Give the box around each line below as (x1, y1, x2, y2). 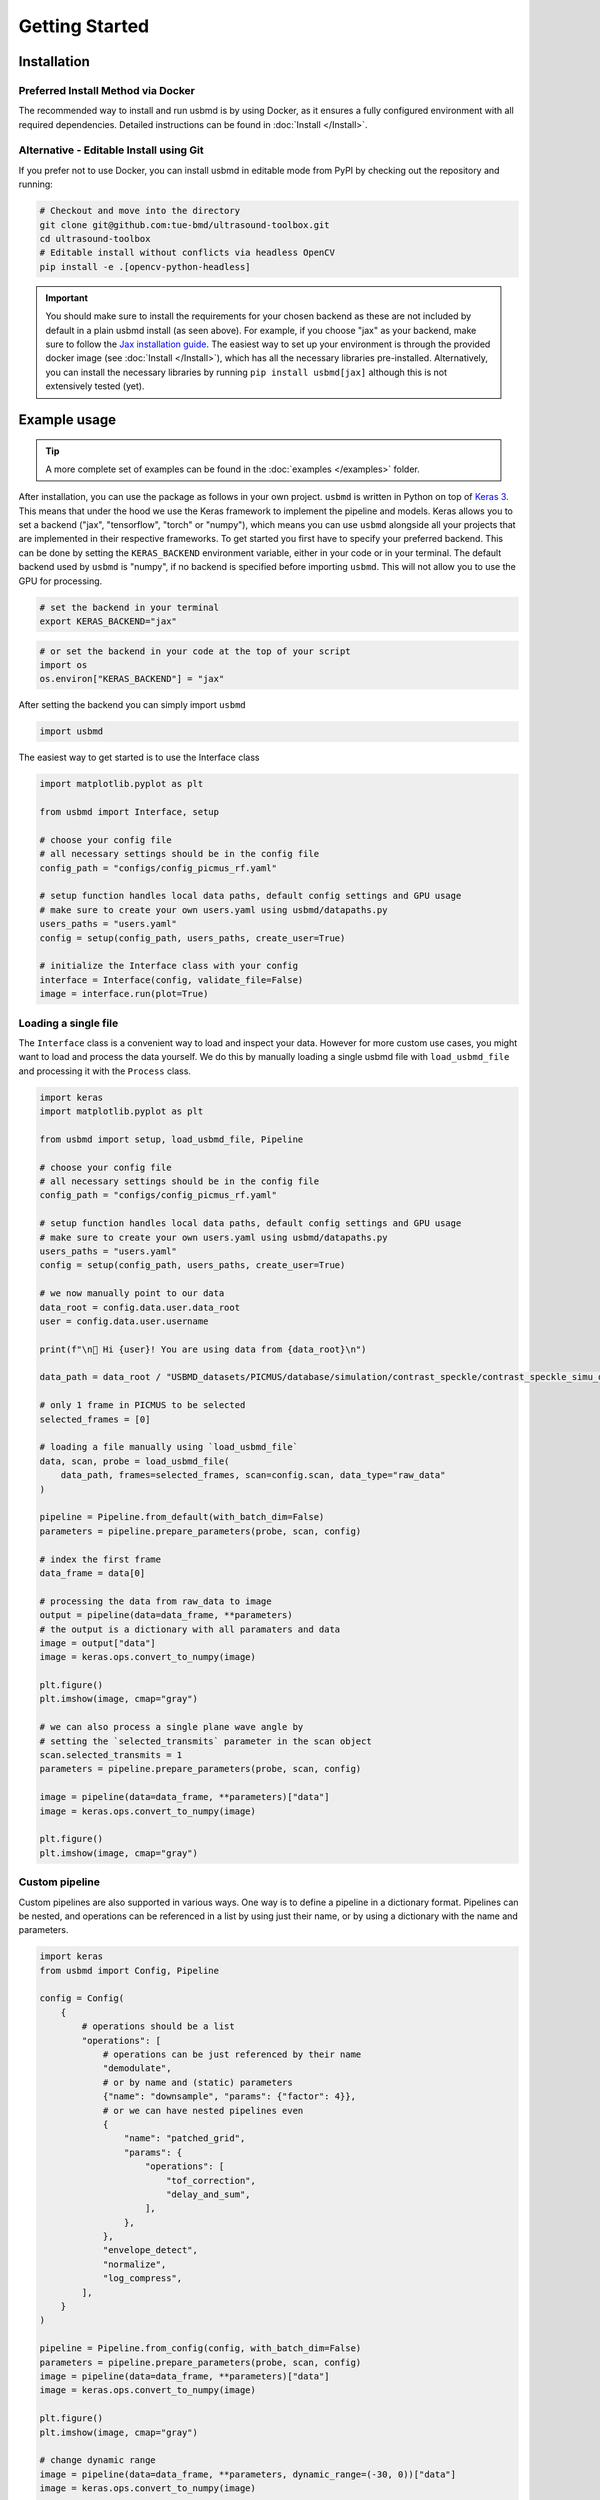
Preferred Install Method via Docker (18, 83, 195, 97)
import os (39, 659, 88, 670)
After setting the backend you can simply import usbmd (18, 699, 246, 711)
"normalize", (102, 2258, 167, 2270)
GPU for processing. (18, 575, 103, 587)
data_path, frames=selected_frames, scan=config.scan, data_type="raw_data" (60, 1470, 446, 1481)
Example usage (18, 411, 117, 428)
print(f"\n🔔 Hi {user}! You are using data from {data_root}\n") (39, 1343, 367, 1355)
